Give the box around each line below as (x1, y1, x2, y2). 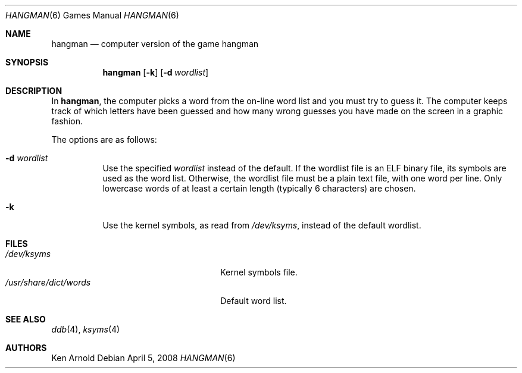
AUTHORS (5, 343, 47, 353)
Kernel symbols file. (220, 267, 298, 277)
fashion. (51, 116, 83, 126)
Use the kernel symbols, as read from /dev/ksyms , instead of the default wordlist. (102, 220, 421, 230)
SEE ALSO (5, 314, 46, 324)
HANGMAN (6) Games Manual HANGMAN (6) (5, 10, 179, 20)
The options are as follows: (51, 134, 157, 145)
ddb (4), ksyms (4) (51, 324, 120, 334)
